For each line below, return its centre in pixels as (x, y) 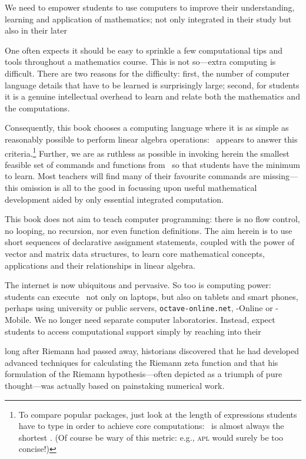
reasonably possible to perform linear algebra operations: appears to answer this (151, 139)
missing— (280, 176)
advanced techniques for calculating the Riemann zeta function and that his (142, 362)
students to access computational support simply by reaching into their (133, 331)
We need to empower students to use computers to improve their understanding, (150, 7)
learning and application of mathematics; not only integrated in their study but (148, 19)
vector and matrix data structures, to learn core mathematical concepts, (135, 253)
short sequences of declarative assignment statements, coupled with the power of (150, 242)
